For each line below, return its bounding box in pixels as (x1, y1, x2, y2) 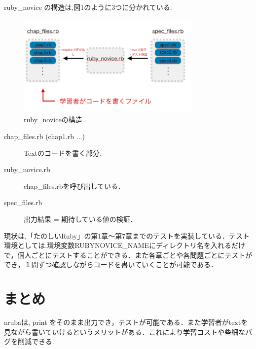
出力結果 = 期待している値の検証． (24, 213, 137, 224)
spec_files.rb (4, 197, 42, 208)
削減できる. (17, 336, 54, 347)
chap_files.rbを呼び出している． (24, 180, 125, 191)
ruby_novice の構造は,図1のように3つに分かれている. (4, 2, 172, 12)
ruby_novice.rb (4, 164, 50, 174)
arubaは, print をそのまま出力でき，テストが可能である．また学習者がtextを (4, 317, 248, 327)
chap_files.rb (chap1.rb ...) (4, 131, 85, 141)
